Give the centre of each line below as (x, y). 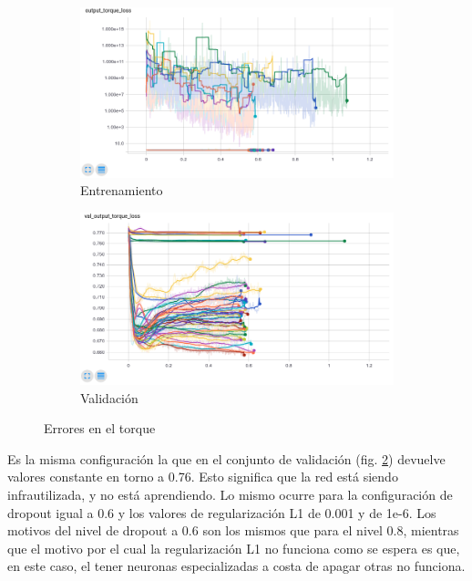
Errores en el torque (100, 428)
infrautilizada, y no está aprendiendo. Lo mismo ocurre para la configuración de (230, 495)
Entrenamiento (122, 190)
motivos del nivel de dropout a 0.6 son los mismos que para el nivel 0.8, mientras (233, 530)
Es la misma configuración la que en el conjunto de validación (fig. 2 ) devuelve (226, 458)
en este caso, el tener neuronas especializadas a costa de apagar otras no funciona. (236, 566)
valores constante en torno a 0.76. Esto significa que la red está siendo (203, 477)
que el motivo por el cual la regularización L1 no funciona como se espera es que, (234, 548)
